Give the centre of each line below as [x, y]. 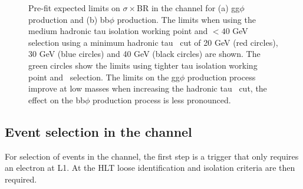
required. [21, 179]
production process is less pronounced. [162, 99]
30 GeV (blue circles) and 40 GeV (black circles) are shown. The [144, 54]
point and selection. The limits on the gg [104, 77]
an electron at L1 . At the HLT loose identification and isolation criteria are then [150, 168]
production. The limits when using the [186, 19]
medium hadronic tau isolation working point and [118, 31]
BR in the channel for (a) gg [188, 8]
